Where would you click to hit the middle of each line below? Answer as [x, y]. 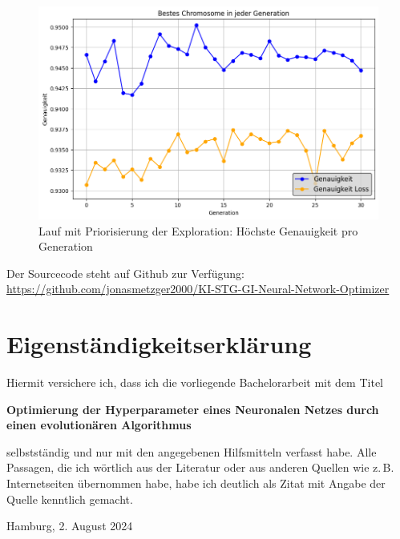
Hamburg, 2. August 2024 [70, 526]
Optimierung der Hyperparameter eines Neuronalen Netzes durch [193, 409]
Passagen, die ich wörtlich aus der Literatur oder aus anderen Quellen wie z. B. [200, 467]
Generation [66, 246]
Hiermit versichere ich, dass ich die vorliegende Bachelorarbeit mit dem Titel [195, 382]
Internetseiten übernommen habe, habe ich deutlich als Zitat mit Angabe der [196, 483]
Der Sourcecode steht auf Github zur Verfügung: [125, 273]
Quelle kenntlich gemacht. [70, 499]
